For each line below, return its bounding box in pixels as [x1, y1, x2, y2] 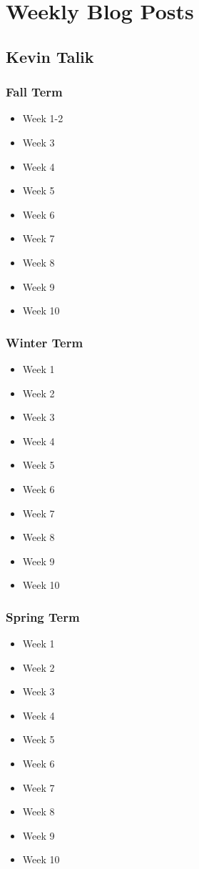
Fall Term [6, 83, 63, 101]
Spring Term [6, 607, 80, 625]
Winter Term [6, 333, 83, 351]
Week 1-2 [22, 111, 63, 126]
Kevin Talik [6, 45, 94, 67]
